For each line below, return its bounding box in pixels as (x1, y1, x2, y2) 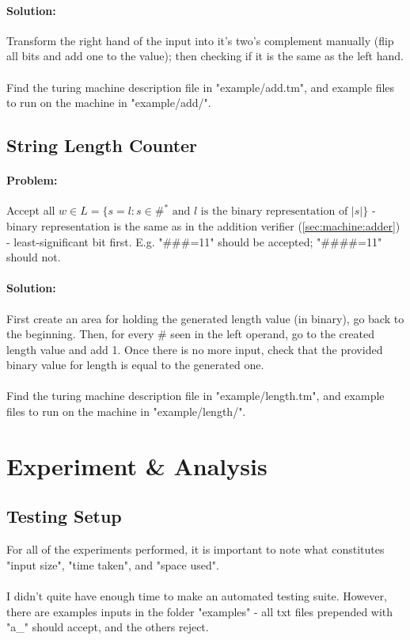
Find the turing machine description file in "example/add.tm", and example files (6, 78, 395, 95)
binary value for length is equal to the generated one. (6, 356, 264, 373)
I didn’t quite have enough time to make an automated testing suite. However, (6, 588, 387, 604)
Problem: (6, 172, 58, 189)
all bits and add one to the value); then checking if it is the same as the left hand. (6, 48, 404, 64)
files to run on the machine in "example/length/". (6, 403, 246, 420)
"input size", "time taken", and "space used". (6, 556, 219, 573)
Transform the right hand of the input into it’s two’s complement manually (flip (6, 32, 394, 48)
